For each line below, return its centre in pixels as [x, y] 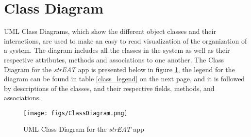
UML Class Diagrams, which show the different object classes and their [110, 31]
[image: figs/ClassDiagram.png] [75, 113]
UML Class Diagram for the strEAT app [84, 129]
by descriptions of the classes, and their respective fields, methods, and [109, 88]
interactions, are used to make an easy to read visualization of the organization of [125, 40]
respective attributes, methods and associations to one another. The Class [114, 59]
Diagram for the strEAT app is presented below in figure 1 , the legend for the [119, 69]
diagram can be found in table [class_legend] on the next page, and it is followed [125, 79]
